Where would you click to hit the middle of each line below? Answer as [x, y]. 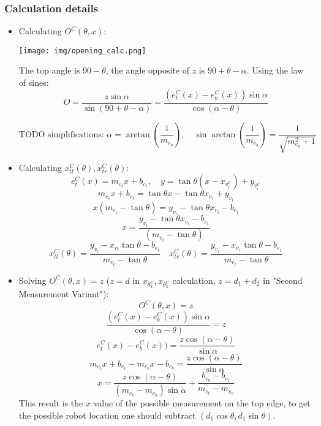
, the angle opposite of [147, 70]
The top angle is [49, 70]
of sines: [34, 82]
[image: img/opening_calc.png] [82, 51]
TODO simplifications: [61, 135]
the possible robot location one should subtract [107, 415]
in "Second [283, 280]
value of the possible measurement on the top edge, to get [202, 403]
